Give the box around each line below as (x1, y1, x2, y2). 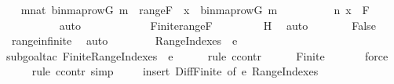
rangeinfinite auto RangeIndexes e (11, 32, 238, 49)
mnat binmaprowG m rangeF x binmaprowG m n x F (20, 2, 370, 17)
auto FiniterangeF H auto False (59, 16, 376, 33)
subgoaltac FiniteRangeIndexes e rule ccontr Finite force (6, 47, 389, 64)
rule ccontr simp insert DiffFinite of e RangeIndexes (31, 63, 319, 79)
